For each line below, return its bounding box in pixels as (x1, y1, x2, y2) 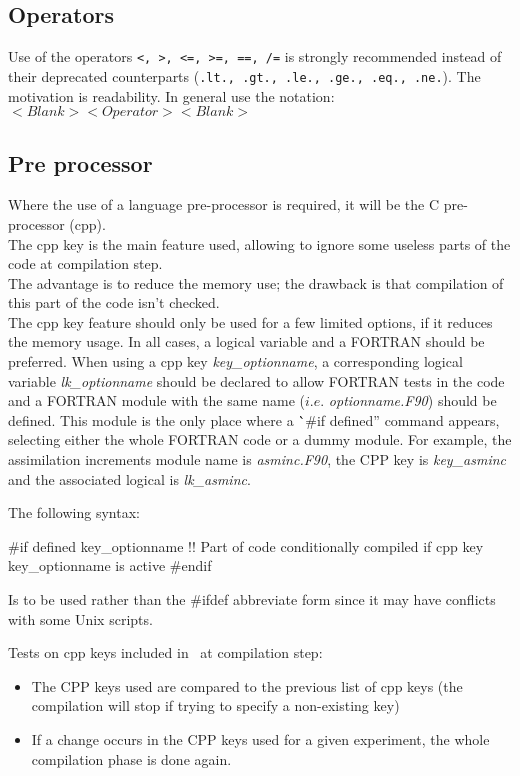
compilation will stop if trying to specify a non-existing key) (31, 695, 400, 716)
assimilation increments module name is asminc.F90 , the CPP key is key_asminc (8, 449, 506, 470)
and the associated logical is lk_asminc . (8, 468, 251, 489)
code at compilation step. (8, 253, 163, 274)
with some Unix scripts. (8, 608, 153, 629)
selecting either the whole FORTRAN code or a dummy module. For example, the (8, 429, 512, 450)
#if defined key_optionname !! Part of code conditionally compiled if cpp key (8, 535, 484, 556)
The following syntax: (8, 502, 140, 523)
